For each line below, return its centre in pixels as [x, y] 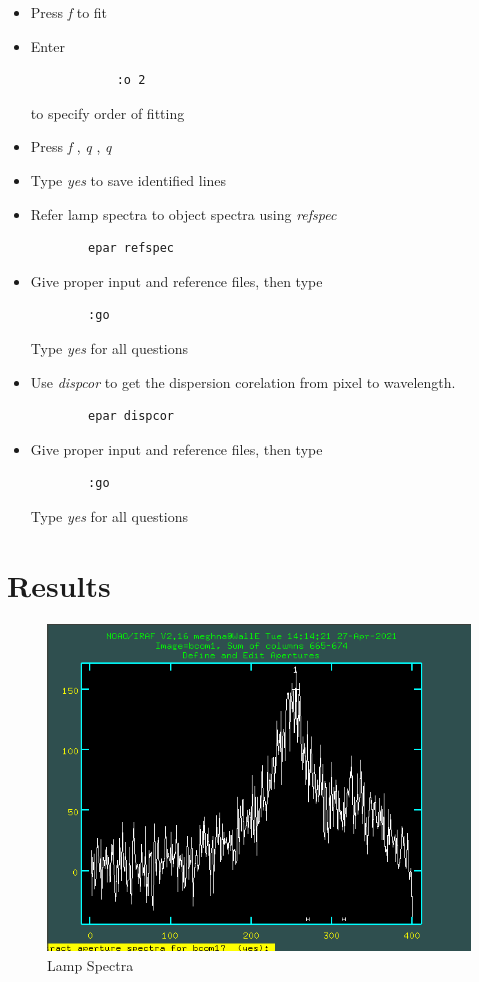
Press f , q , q [71, 146]
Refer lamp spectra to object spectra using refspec [183, 213]
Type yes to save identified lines [128, 179]
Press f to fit [69, 12]
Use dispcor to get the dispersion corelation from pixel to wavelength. [243, 381]
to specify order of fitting [107, 112]
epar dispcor [131, 416]
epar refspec [131, 248]
